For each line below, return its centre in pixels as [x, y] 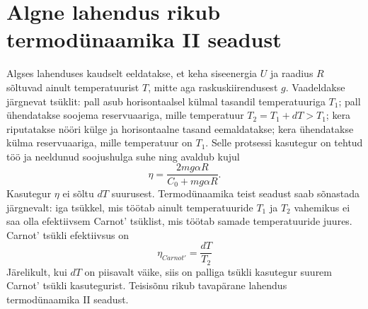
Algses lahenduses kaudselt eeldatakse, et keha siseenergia [132, 73]
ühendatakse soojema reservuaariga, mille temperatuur [125, 115]
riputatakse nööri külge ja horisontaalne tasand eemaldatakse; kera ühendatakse [180, 128]
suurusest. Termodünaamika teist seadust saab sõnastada [236, 193]
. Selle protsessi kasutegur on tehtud [284, 142]
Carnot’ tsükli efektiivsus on [68, 234]
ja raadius [292, 73]
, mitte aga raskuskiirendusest [213, 87]
